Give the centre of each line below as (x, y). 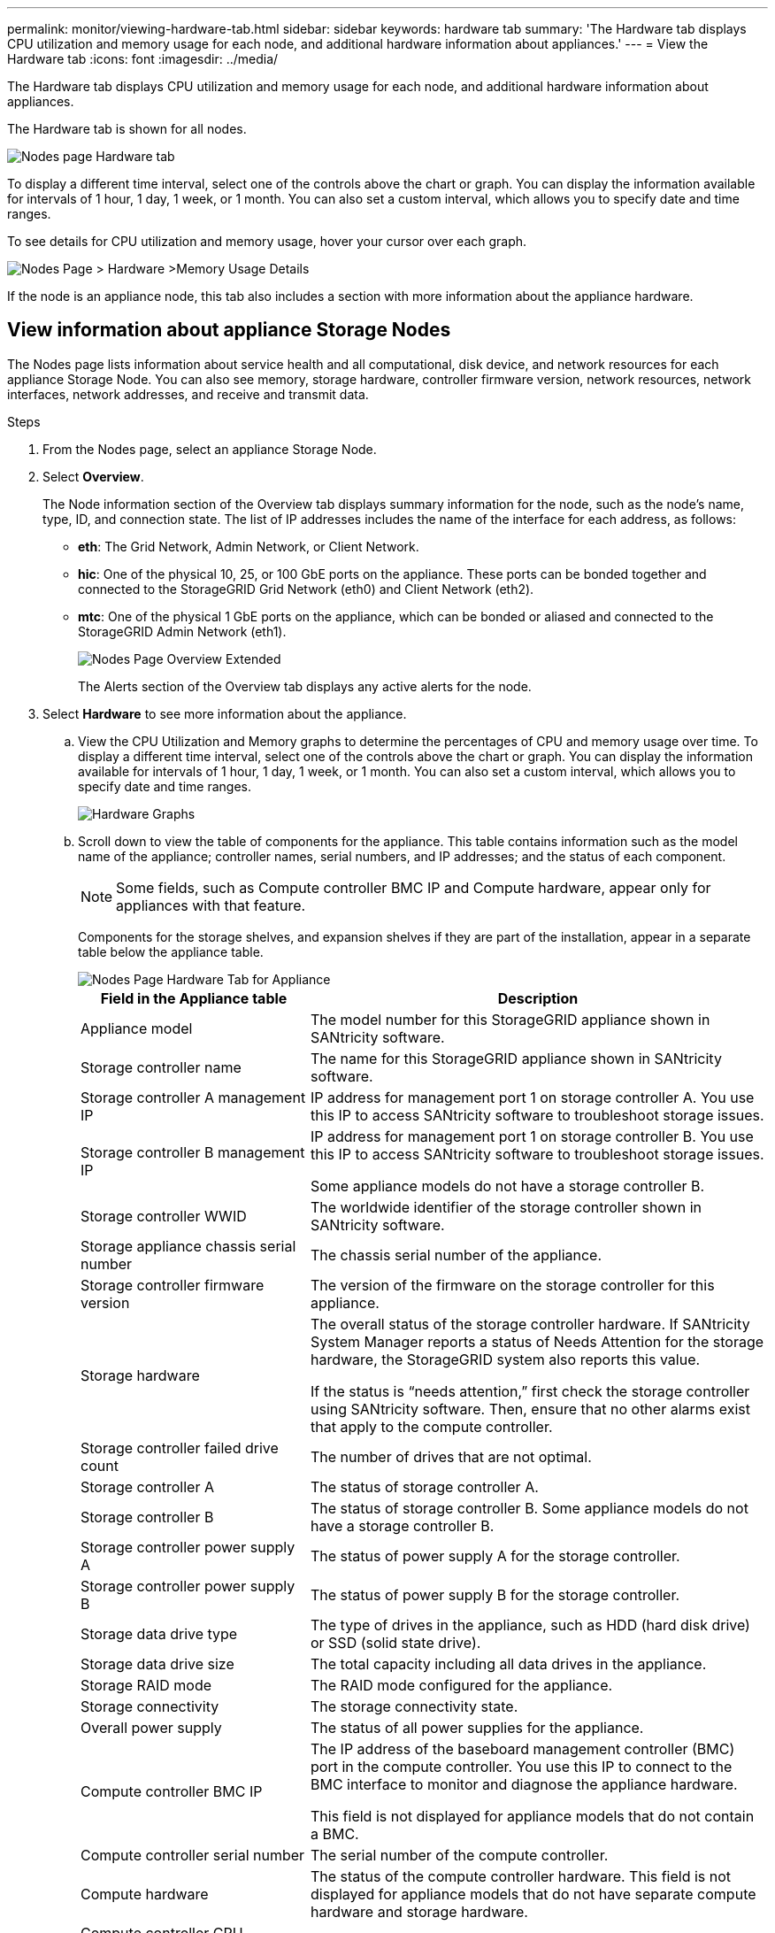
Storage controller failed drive (180, 1448)
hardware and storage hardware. (419, 1911)
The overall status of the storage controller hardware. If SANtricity (530, 1324)
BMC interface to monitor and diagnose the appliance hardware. (524, 1784)
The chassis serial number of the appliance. (456, 1255)
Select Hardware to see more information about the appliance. (225, 713)
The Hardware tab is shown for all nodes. (127, 129)
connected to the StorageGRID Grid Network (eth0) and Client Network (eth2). (306, 589)
